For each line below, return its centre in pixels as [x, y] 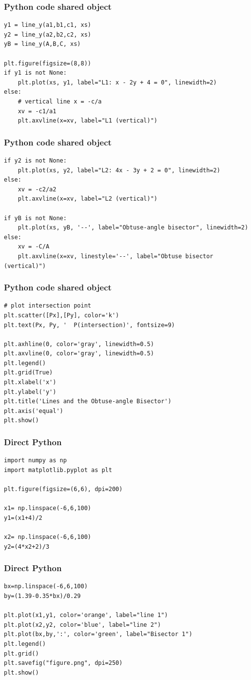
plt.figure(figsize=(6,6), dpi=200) [63, 489]
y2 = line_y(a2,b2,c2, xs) [48, 34]
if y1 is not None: [35, 73]
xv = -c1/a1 [37, 111]
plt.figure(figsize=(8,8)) [48, 63]
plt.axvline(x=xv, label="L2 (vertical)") [87, 199]
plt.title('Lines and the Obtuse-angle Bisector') [88, 402]
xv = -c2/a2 [37, 189]
